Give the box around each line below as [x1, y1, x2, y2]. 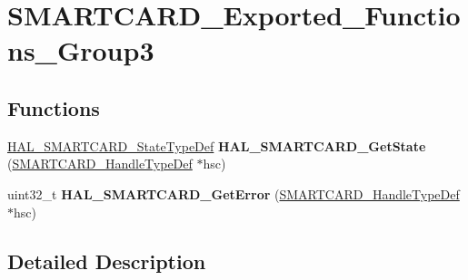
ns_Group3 [7, 32, 154, 69]
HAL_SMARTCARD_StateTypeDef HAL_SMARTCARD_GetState [7, 136, 426, 155]
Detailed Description [7, 246, 206, 275]
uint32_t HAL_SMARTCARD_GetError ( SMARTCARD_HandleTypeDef [7, 184, 460, 203]
